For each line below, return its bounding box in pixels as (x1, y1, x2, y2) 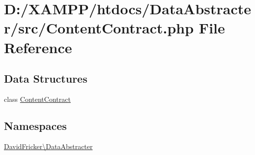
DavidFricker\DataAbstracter (4, 141, 93, 151)
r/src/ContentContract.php (4, 18, 194, 38)
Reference (4, 37, 72, 57)
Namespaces (4, 118, 67, 133)
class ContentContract (4, 93, 71, 104)
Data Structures (4, 71, 87, 86)
